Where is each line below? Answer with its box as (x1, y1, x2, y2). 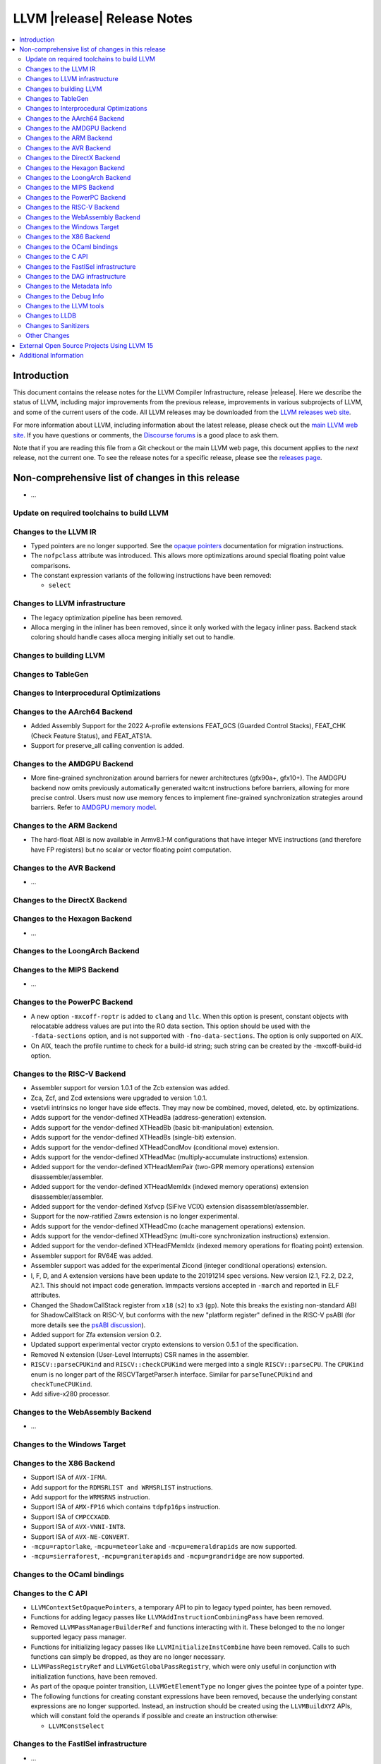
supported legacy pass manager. (30, 1633, 127, 1641)
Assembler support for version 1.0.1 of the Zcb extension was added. (30, 1084, 230, 1092)
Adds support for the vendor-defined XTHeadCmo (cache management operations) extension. (30, 1221, 306, 1231)
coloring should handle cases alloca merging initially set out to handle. (30, 633, 236, 641)
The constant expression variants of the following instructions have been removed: (30, 572, 272, 580)
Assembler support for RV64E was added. (30, 1251, 153, 1259)
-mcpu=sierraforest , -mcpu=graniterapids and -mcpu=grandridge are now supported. (30, 1552, 305, 1561)
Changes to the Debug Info (25, 291, 104, 300)
